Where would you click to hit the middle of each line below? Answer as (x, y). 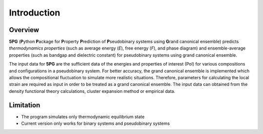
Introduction (35, 13)
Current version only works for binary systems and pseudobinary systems (95, 123)
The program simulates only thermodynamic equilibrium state (83, 117)
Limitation (25, 105)
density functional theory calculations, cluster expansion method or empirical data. (92, 91)
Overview (24, 30)
